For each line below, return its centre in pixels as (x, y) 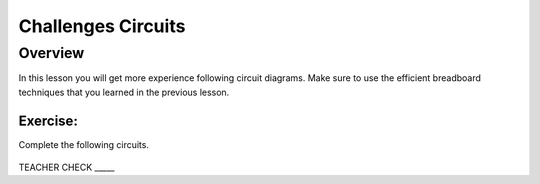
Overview (51, 53)
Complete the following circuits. (84, 144)
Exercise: (48, 120)
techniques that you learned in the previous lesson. (124, 92)
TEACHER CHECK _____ (66, 167)
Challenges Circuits (102, 26)
